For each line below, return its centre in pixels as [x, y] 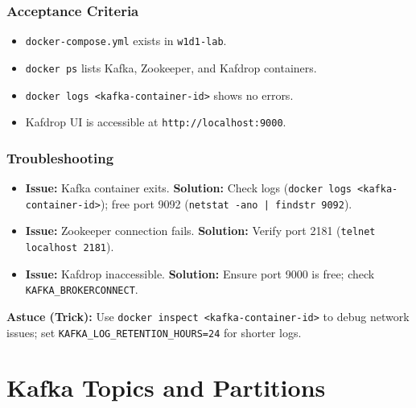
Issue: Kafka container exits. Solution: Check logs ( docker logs [188, 188]
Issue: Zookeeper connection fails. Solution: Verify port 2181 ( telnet [200, 231]
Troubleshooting [60, 157]
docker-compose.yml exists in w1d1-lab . [126, 41]
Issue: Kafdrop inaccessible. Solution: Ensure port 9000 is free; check [200, 273]
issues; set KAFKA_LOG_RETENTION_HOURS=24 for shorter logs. [154, 332]
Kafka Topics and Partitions [166, 387]
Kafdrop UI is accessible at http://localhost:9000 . [156, 122]
